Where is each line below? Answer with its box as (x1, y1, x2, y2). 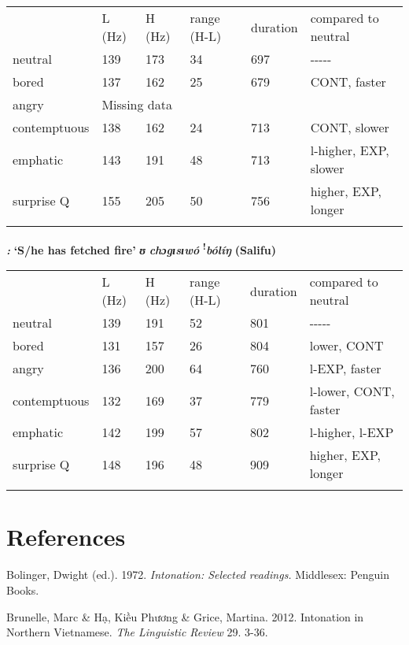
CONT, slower (310, 118, 389, 136)
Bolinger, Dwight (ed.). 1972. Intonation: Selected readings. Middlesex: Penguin (6, 566, 390, 583)
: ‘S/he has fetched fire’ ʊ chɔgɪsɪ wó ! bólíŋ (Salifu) (6, 239, 276, 258)
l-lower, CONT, (309, 382, 395, 401)
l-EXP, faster (309, 359, 381, 378)
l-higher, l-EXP (309, 423, 394, 442)
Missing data (101, 95, 172, 113)
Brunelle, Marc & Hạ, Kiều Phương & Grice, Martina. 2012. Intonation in (6, 608, 364, 625)
